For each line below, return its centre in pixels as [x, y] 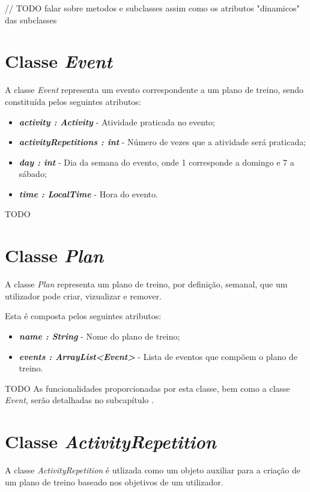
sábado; [33, 174]
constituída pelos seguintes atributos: [73, 101]
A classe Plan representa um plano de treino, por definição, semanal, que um [146, 284]
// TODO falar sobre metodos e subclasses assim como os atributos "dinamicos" [152, 8]
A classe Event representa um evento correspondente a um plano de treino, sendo [154, 90]
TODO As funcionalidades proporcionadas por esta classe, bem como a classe [147, 388]
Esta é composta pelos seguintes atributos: [83, 316]
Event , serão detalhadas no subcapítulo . [79, 400]
